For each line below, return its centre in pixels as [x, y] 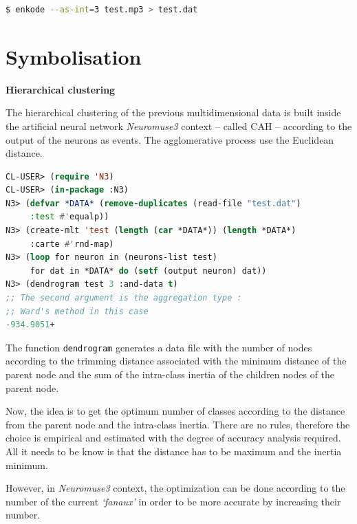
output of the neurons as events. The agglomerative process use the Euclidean [170, 139]
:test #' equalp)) [69, 217]
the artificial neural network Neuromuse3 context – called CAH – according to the [179, 125]
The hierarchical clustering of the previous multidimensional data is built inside [173, 112]
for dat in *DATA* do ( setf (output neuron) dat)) [148, 271]
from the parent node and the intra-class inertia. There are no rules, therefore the [178, 424]
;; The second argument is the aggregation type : [124, 298]
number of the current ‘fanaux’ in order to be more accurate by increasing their [173, 501]
